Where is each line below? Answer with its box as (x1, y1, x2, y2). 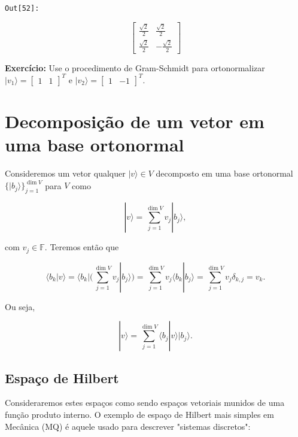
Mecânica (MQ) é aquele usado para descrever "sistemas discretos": (5, 420, 251, 432)
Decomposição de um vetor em (5, 109, 264, 133)
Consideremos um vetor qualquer (5, 167, 126, 180)
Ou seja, (5, 300, 35, 312)
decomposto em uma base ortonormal (156, 167, 293, 180)
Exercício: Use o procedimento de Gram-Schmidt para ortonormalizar (5, 61, 265, 74)
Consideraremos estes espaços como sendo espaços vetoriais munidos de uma (5, 396, 285, 409)
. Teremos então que (44, 241, 119, 253)
